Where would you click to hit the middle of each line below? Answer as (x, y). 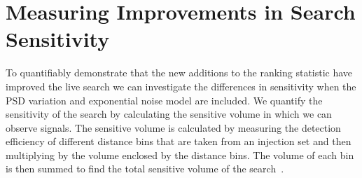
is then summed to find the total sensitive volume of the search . (145, 169)
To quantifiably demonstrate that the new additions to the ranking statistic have (179, 73)
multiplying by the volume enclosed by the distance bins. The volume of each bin (180, 155)
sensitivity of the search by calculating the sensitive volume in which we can (169, 114)
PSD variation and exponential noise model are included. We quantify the (164, 100)
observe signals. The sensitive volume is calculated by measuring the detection (173, 127)
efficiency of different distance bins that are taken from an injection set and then (179, 141)
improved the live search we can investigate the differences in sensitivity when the (181, 86)
